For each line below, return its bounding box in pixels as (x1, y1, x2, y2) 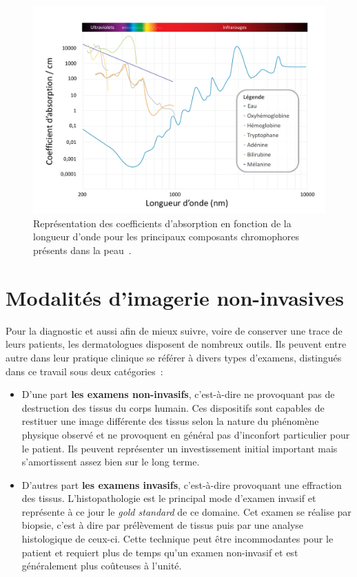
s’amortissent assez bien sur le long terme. (21, 454, 200, 469)
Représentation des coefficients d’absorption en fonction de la (33, 216, 292, 230)
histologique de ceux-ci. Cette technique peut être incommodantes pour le (21, 532, 334, 546)
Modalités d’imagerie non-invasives (6, 283, 345, 311)
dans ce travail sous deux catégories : (6, 364, 163, 378)
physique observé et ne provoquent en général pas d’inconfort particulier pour (21, 427, 350, 441)
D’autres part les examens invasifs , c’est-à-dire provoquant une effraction (21, 477, 342, 492)
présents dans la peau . (33, 243, 132, 258)
